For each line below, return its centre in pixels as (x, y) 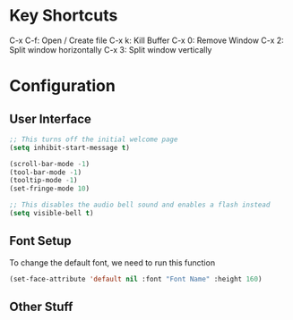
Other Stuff (41, 307)
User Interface (51, 118)
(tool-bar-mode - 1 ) (46, 172)
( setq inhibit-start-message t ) (69, 147)
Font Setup (40, 241)
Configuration (63, 86)
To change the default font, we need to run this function (112, 262)
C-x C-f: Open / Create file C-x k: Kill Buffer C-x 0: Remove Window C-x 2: (146, 40)
